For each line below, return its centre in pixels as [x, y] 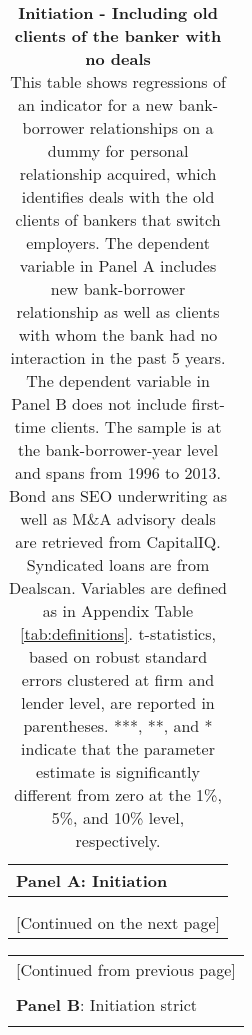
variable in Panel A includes [118, 265]
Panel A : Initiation [92, 880]
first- [208, 403]
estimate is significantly [118, 771]
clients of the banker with [118, 35]
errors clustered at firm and [118, 679]
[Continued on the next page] [118, 922]
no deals [118, 58]
